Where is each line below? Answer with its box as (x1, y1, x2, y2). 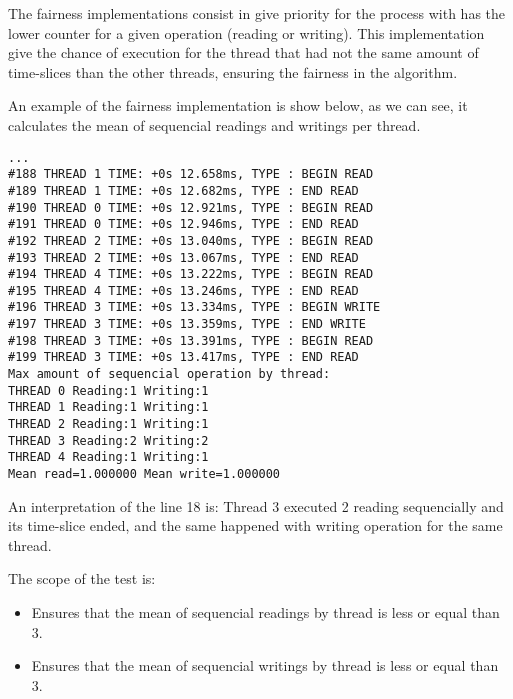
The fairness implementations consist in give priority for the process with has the (8, 3, 506, 23)
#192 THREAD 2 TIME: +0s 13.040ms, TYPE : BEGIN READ (8, 233, 374, 248)
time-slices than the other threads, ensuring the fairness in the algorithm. (8, 61, 458, 82)
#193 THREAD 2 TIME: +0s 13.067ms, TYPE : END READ (8, 250, 359, 265)
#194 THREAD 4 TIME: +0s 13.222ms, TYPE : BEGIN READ (8, 267, 374, 282)
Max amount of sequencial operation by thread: (8, 367, 331, 382)
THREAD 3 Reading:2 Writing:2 (8, 433, 209, 448)
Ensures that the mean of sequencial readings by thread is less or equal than (31, 602, 500, 623)
